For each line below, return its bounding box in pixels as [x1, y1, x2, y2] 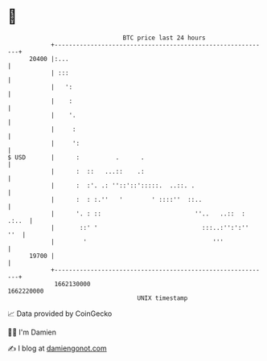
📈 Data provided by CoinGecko [7, 309, 113, 318]
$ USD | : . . [7, 153, 146, 162]
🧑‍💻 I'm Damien [7, 327, 57, 337]
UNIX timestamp [137, 293, 188, 302]
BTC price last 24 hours [122, 34, 206, 42]
